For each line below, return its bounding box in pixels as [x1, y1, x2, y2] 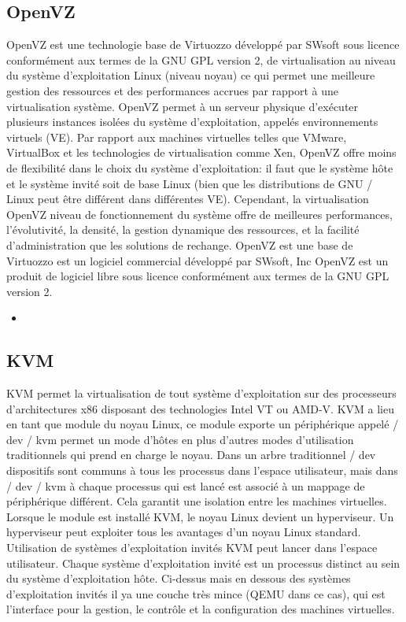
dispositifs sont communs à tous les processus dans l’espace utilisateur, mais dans [6, 462, 398, 479]
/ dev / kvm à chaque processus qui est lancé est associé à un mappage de [6, 477, 365, 494]
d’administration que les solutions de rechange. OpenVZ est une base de [6, 236, 353, 253]
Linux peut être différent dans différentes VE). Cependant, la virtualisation [6, 191, 369, 207]
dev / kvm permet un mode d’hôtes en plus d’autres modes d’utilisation [6, 431, 354, 447]
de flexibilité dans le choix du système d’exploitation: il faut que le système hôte [6, 159, 393, 176]
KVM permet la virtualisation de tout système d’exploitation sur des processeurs [6, 385, 397, 402]
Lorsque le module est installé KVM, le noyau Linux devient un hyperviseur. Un [6, 508, 394, 524]
